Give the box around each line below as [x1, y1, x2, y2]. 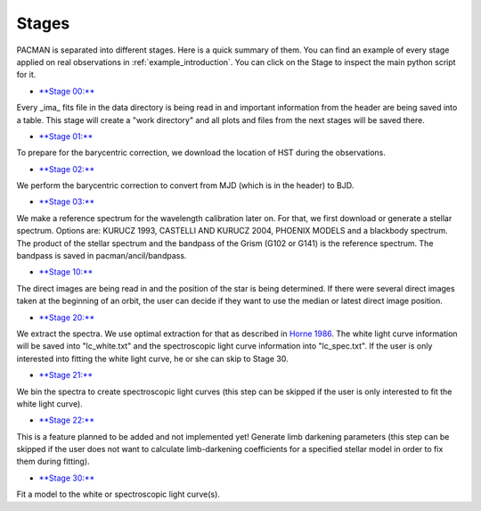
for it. [16, 70, 37, 80]
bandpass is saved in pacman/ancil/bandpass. [16, 251, 187, 261]
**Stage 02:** [38, 163, 95, 174]
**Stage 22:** [38, 415, 95, 425]
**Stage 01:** [38, 130, 94, 142]
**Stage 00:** [38, 86, 95, 96]
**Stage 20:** [38, 312, 95, 323]
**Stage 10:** [38, 267, 94, 277]
